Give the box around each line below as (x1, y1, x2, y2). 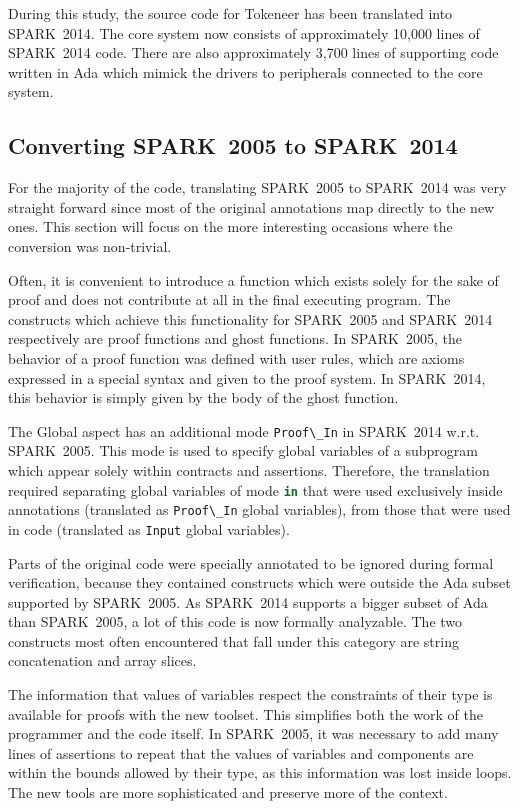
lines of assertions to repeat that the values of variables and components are (8, 742, 474, 763)
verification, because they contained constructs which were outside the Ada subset (8, 572, 511, 593)
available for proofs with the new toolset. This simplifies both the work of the (8, 703, 483, 724)
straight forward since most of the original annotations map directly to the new (8, 196, 495, 217)
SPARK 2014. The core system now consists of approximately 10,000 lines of (8, 22, 480, 43)
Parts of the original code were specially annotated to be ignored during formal (8, 552, 494, 573)
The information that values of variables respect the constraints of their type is (8, 684, 493, 705)
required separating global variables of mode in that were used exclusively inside (8, 479, 503, 500)
